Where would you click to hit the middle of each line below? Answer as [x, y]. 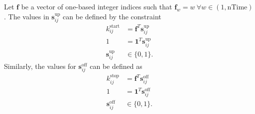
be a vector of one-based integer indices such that [97, 6]
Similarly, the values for [40, 66]
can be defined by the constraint [112, 16]
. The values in [27, 16]
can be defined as [116, 66]
